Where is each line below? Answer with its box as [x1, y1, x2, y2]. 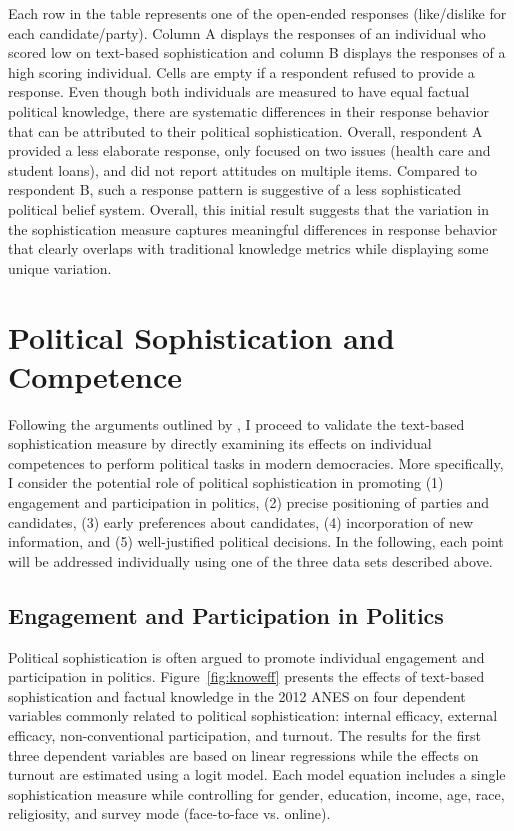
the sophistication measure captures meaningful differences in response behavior [8, 218, 498, 239]
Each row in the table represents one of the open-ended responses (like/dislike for [8, 3, 507, 23]
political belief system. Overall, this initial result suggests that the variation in [8, 198, 489, 219]
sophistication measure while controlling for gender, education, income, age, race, [8, 783, 505, 804]
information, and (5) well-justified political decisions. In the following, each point [8, 531, 504, 552]
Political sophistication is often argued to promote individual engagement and [8, 646, 485, 667]
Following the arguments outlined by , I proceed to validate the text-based [8, 413, 465, 434]
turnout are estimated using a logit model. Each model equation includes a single [8, 764, 506, 785]
